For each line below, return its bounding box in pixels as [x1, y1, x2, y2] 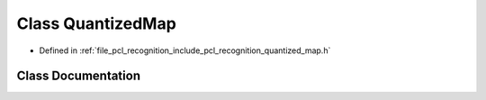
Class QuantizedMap [16, 14, 177, 33]
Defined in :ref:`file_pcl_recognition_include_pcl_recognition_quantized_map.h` [39, 45, 331, 56]
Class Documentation [16, 68, 141, 84]
